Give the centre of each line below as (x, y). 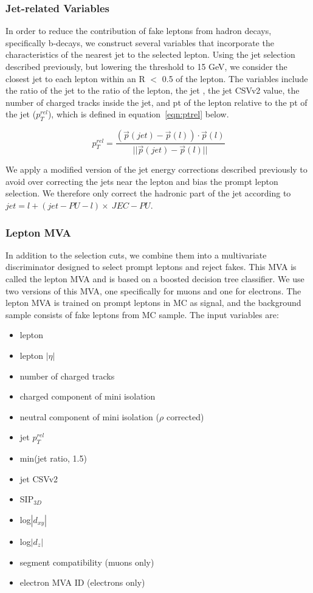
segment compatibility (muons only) (87, 562)
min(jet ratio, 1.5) (53, 458)
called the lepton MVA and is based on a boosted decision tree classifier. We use (155, 279)
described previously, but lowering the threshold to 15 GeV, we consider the (146, 66)
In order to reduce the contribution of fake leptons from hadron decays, (139, 31)
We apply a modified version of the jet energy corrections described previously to (156, 169)
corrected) (185, 416)
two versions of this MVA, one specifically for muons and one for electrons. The (153, 290)
